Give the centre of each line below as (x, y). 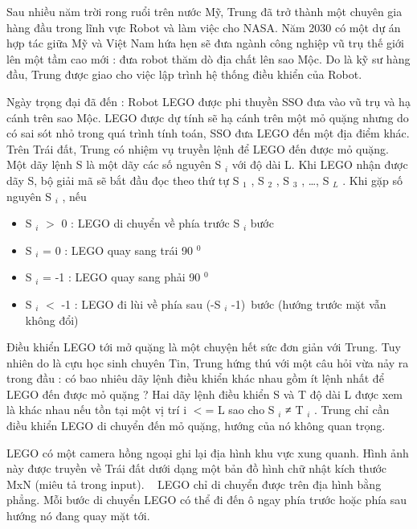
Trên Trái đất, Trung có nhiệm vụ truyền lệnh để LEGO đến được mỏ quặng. (198, 148)
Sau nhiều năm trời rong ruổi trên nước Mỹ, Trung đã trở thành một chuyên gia (204, 11)
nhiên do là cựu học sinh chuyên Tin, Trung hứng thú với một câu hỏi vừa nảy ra (208, 362)
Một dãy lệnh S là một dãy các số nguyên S (114, 164)
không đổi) (52, 320)
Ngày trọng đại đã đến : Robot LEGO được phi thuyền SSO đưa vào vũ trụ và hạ (208, 101)
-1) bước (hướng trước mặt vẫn (309, 303)
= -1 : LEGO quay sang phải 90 (122, 277)
